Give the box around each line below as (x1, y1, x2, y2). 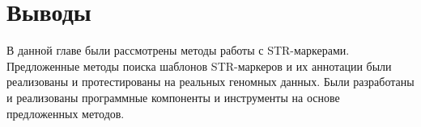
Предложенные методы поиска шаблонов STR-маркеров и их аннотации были (6, 57, 392, 74)
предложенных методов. (6, 104, 125, 121)
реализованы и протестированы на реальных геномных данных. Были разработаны (6, 73, 415, 90)
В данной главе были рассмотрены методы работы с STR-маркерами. (6, 42, 350, 59)
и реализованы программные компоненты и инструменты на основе (6, 88, 340, 105)
